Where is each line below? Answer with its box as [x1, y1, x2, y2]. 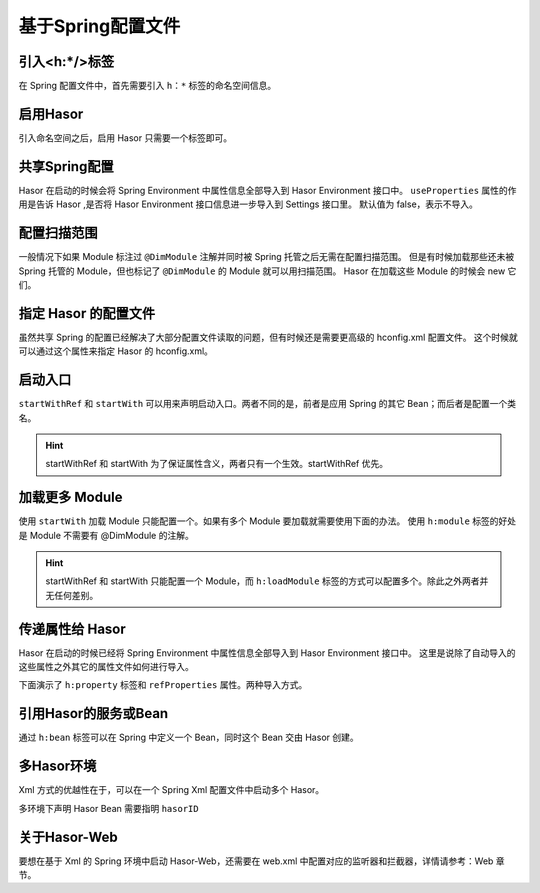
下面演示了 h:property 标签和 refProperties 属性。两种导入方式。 [18, 679, 308, 691]
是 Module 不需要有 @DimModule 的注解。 [18, 529, 194, 541]
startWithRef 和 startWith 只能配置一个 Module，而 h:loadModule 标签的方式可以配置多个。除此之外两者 [45, 575, 480, 587]
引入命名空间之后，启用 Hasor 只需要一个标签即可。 [18, 131, 233, 144]
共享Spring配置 [18, 158, 114, 175]
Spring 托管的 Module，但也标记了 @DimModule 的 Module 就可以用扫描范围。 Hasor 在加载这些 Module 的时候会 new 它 [18, 265, 517, 277]
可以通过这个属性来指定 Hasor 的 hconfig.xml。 [18, 345, 214, 357]
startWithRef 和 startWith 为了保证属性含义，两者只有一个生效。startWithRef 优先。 [45, 458, 389, 470]
